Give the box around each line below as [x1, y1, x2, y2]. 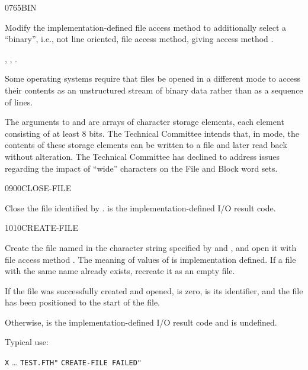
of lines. [5, 95, 33, 108]
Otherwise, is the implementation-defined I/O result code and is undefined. [5, 316, 277, 328]
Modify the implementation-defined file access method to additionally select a [5, 21, 287, 33]
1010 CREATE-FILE [5, 221, 79, 234]
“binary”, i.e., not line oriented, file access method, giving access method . [5, 33, 274, 45]
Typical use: [5, 336, 49, 348]
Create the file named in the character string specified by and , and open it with [5, 241, 297, 253]
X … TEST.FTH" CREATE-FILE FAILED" [5, 356, 142, 368]
